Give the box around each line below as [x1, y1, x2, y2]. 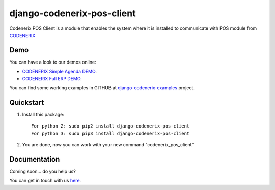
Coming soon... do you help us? [9, 168, 76, 174]
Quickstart [9, 98, 44, 107]
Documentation [9, 155, 60, 164]
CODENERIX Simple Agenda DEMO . [22, 69, 97, 75]
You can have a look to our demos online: [9, 59, 96, 65]
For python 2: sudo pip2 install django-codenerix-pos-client [31, 123, 190, 129]
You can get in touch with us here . [9, 178, 81, 184]
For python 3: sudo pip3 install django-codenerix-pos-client [31, 130, 190, 136]
